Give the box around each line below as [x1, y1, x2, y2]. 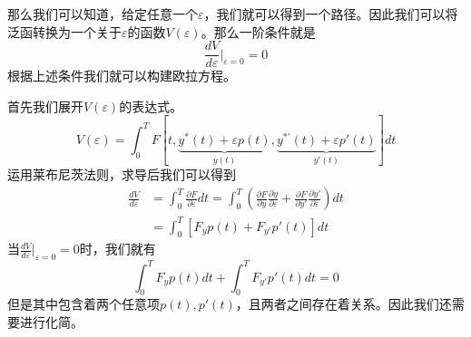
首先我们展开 [7, 96, 83, 115]
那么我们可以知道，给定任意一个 [7, 5, 198, 23]
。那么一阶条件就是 [201, 22, 316, 41]
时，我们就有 [79, 239, 156, 258]
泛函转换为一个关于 [7, 22, 122, 41]
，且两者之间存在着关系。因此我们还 [235, 294, 452, 313]
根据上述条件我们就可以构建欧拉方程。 [7, 66, 236, 85]
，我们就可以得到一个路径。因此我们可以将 [203, 5, 458, 23]
